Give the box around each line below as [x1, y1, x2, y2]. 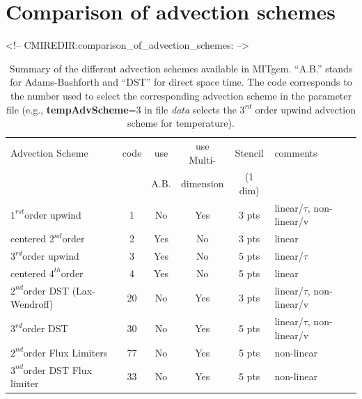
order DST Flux [23, 362, 92, 377]
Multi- [189, 152, 216, 166]
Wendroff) [10, 297, 54, 311]
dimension [180, 176, 224, 191]
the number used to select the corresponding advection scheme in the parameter [10, 88, 352, 102]
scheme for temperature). [127, 116, 235, 130]
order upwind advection [255, 102, 356, 116]
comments [274, 145, 317, 159]
